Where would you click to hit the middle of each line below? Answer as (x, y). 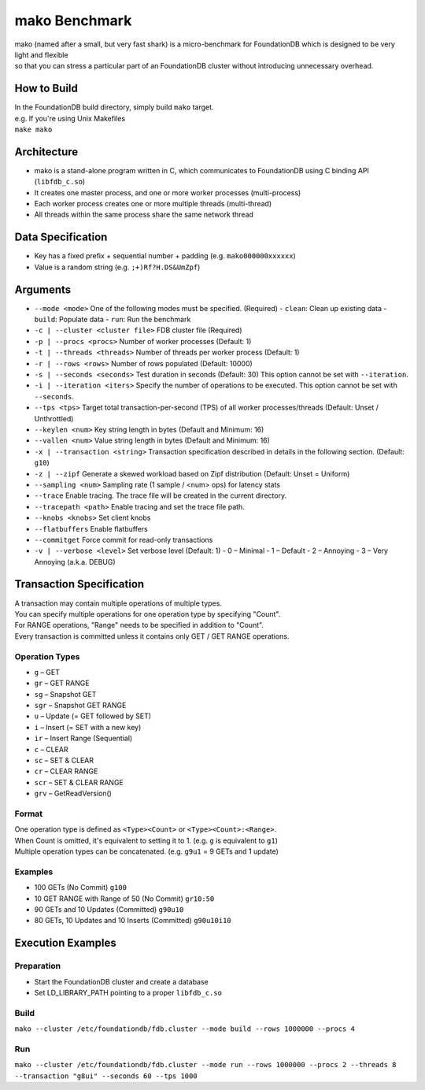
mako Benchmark (73, 20)
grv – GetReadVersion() (73, 793)
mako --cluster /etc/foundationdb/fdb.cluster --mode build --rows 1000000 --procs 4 (185, 1029)
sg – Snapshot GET (65, 694)
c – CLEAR (51, 749)
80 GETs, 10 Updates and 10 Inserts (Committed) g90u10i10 (133, 921)
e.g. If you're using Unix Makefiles (70, 118)
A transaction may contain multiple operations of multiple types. (118, 603)
